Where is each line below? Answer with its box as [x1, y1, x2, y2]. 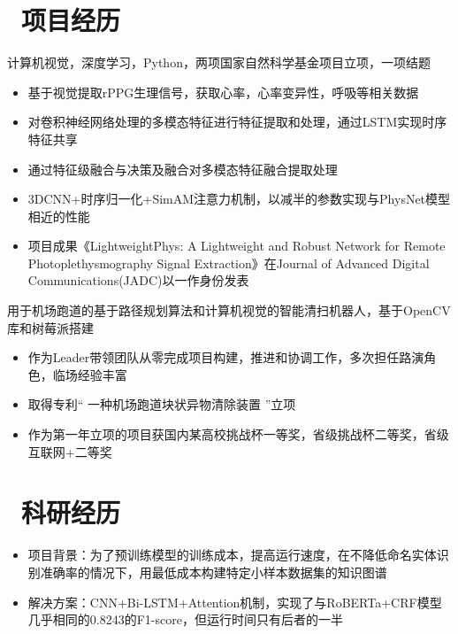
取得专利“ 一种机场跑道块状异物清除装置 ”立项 [27, 395, 296, 414]
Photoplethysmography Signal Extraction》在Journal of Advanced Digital [27, 253, 430, 272]
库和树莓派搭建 [7, 318, 94, 336]
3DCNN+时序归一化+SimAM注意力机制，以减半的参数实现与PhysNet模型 [27, 189, 451, 208]
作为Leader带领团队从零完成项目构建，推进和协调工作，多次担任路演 [27, 348, 424, 367]
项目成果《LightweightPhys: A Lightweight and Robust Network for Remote [27, 236, 446, 255]
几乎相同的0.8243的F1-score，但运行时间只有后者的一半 [27, 610, 343, 629]
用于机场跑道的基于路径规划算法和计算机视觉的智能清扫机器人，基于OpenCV [7, 301, 451, 320]
